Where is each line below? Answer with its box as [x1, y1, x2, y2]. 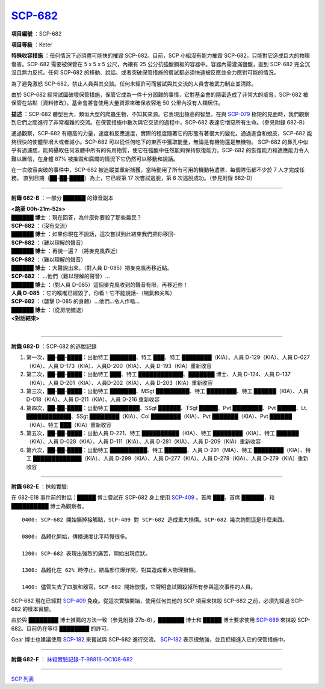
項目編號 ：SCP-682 [11, 30, 62, 37]
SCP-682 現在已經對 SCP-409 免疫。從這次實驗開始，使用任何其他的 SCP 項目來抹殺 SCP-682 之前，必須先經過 [11, 597, 290, 604]
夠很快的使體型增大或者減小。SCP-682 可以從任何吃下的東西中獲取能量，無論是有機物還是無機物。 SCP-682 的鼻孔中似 [11, 138, 309, 145]
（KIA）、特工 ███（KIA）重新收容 [26, 421, 112, 428]
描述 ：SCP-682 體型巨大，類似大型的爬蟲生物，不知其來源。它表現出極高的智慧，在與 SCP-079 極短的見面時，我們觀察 [11, 110, 310, 117]
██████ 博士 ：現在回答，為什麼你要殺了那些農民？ [11, 213, 142, 221]
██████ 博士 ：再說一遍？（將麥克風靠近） [11, 247, 121, 255]
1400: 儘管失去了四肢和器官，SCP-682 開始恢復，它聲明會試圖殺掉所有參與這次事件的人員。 [22, 584, 256, 590]
